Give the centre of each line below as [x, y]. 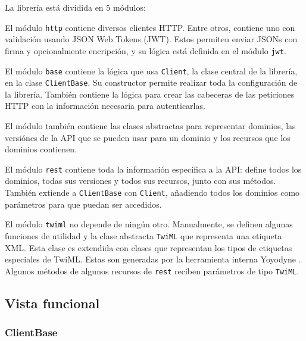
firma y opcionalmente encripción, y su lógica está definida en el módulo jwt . [146, 50]
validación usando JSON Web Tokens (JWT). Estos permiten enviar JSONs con [151, 39]
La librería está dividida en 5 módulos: [75, 7]
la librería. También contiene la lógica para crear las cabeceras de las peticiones [150, 94]
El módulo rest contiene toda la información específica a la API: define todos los [153, 169]
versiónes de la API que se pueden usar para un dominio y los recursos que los [148, 137]
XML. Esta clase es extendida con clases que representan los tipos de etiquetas [149, 247]
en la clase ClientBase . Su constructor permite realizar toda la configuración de [151, 82]
